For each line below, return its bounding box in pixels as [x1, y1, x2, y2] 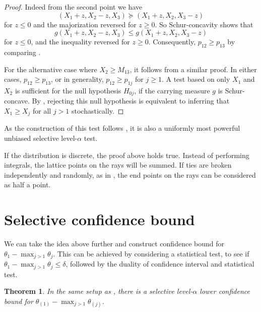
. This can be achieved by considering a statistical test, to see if [53, 248, 249, 258]
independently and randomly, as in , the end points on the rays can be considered [4, 169, 256, 180]
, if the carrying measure [134, 85, 210, 95]
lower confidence [200, 286, 250, 296]
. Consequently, [148, 36, 196, 47]
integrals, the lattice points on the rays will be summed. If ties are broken [4, 160, 232, 170]
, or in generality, [50, 74, 104, 84]
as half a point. [4, 179, 51, 190]
